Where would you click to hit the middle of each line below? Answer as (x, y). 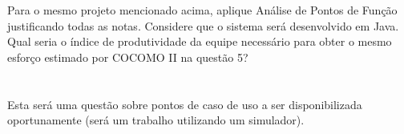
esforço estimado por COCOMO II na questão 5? (128, 57)
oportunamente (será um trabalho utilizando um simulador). (156, 120)
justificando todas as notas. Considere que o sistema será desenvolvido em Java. (203, 25)
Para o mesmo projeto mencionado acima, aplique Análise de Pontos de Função (202, 10)
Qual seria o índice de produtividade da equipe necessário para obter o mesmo (200, 41)
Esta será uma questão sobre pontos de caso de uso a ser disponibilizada (185, 104)
